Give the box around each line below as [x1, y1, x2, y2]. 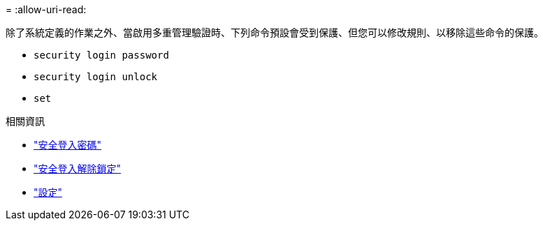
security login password [34, 50, 169, 61]
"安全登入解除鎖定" [34, 163, 122, 174]
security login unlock [34, 71, 158, 82]
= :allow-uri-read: [6, 3, 87, 15]
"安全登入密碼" [34, 139, 102, 151]
